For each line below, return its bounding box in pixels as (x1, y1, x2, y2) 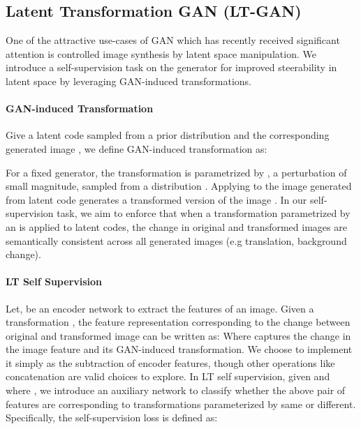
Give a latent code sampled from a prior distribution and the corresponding (6, 128, 330, 142)
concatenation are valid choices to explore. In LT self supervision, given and (6, 369, 330, 384)
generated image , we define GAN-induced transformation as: (6, 141, 267, 156)
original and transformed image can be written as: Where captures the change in (6, 328, 351, 343)
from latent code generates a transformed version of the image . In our (6, 192, 307, 206)
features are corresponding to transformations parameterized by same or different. (6, 396, 356, 411)
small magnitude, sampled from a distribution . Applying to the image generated (6, 179, 352, 193)
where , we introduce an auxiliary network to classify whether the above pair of (6, 383, 346, 398)
